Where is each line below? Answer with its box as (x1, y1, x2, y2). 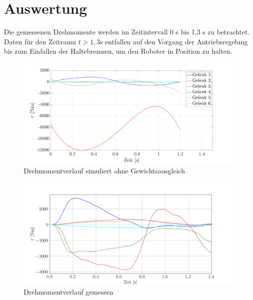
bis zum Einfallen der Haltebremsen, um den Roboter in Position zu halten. (4, 46, 232, 56)
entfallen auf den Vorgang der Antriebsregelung (105, 36, 248, 46)
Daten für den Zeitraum (4, 36, 76, 46)
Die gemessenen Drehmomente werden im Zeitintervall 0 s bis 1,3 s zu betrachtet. (4, 27, 250, 37)
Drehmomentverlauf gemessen (24, 286, 114, 297)
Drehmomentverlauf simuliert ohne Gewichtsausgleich (24, 165, 185, 175)
